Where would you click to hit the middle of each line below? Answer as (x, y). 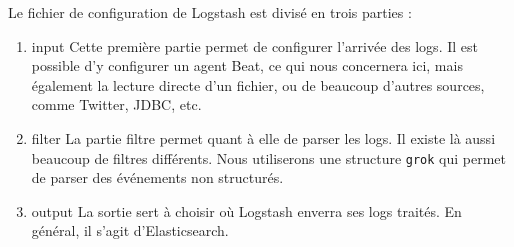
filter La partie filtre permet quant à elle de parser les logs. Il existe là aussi (263, 137)
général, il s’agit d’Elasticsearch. (130, 230)
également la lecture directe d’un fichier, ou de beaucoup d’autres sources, (258, 84)
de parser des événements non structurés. (157, 177)
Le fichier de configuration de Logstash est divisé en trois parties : (210, 12)
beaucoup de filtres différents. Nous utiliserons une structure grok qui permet (269, 157)
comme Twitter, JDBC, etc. (116, 104)
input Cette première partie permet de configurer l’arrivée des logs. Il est (254, 45)
